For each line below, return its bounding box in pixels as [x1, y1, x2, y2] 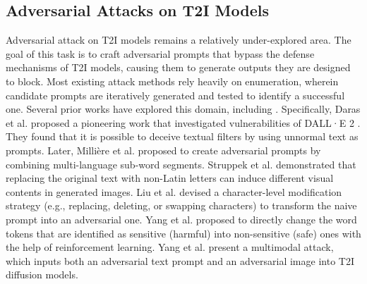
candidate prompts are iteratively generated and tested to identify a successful [6, 87, 345, 102]
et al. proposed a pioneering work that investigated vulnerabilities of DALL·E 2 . [6, 115, 361, 130]
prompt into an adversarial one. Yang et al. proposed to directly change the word [6, 211, 357, 226]
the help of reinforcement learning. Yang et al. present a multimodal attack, [6, 240, 334, 254]
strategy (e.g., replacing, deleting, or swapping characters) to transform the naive [6, 198, 357, 213]
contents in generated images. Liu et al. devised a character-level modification [6, 184, 342, 199]
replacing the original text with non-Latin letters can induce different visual [6, 171, 334, 185]
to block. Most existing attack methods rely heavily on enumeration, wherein [6, 73, 339, 88]
